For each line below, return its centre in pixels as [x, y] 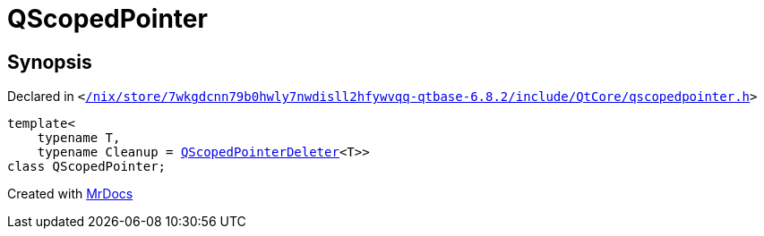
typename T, [79, 138]
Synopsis [50, 62]
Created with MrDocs [70, 194]
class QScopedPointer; [87, 167]
